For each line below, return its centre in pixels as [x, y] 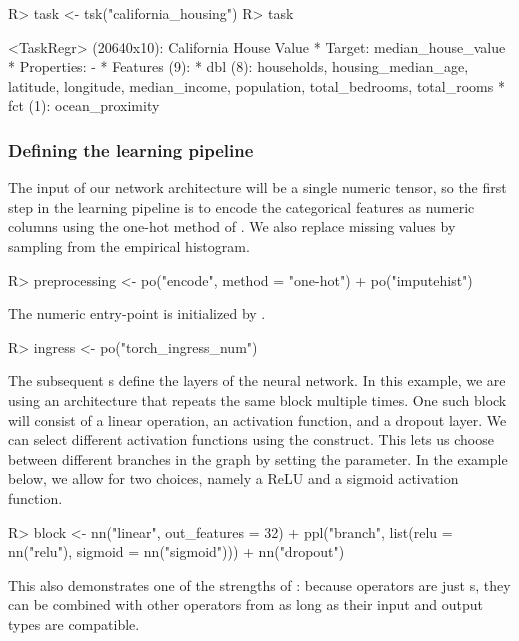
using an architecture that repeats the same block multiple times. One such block [257, 399]
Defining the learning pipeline [131, 149]
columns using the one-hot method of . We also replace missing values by [232, 226]
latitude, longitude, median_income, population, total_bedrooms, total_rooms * [256, 85]
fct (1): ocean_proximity [84, 105]
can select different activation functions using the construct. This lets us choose [251, 439]
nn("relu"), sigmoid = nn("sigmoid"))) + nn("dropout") [176, 551]
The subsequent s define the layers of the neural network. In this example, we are [257, 380]
